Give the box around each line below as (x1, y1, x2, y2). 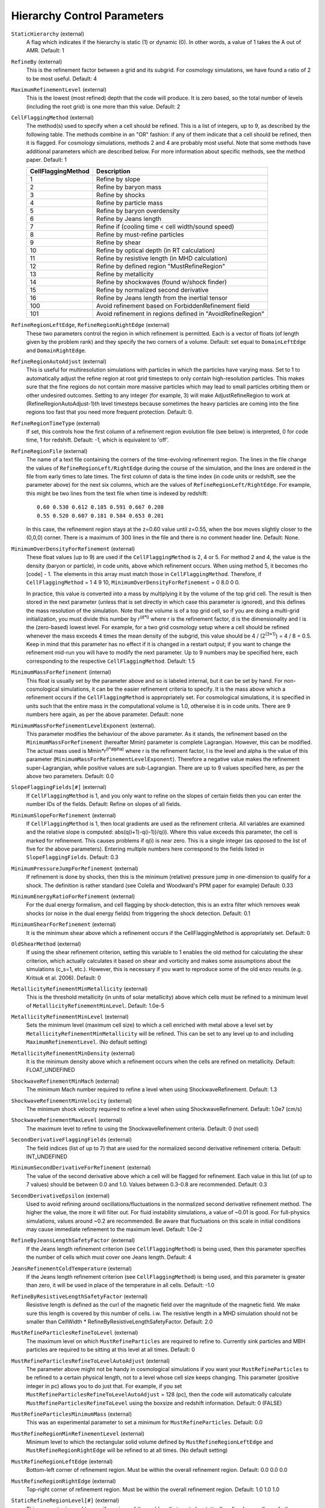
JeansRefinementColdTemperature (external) (11, 1264, 132, 1272)
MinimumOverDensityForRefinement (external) (11, 545, 135, 552)
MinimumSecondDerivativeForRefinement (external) (11, 1164, 151, 1171)
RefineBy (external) (11, 58, 63, 65)
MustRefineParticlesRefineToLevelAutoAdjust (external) (11, 1357, 170, 1364)
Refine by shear (96, 238, 141, 247)
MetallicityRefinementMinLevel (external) (11, 1013, 129, 1021)
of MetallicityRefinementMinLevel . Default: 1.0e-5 (26, 1002, 165, 1009)
